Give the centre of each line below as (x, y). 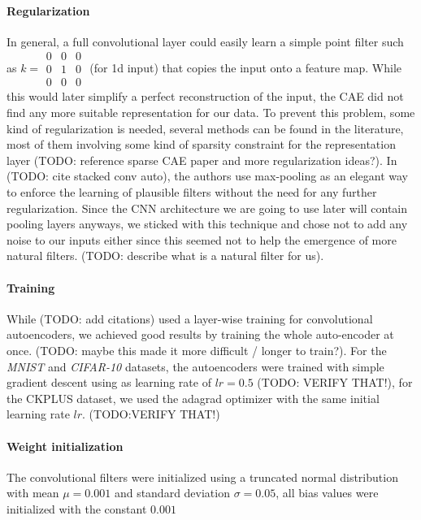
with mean (33, 493)
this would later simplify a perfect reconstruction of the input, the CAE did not (205, 96)
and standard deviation (172, 493)
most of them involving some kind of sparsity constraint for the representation (201, 144)
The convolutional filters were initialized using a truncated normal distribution (202, 477)
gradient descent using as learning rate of (109, 382)
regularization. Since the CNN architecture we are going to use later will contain (207, 208)
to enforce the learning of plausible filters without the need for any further (192, 192)
